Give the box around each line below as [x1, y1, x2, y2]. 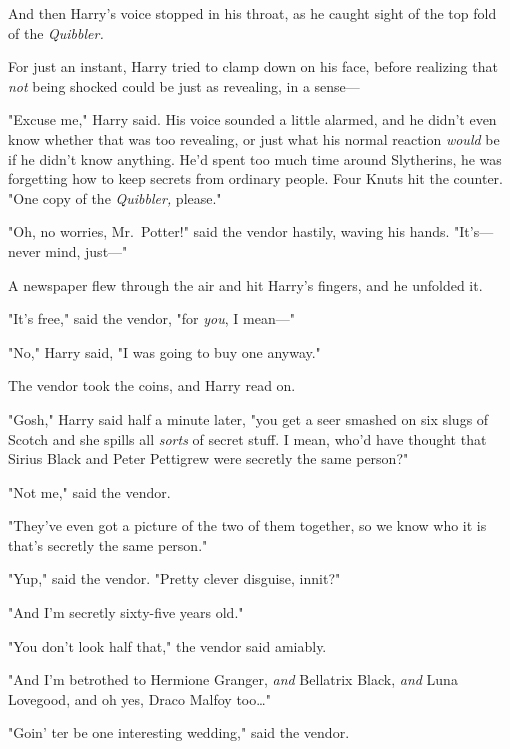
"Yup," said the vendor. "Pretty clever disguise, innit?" [8, 568, 341, 589]
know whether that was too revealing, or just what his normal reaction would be [8, 128, 500, 149]
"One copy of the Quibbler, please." [8, 187, 222, 208]
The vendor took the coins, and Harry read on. [8, 375, 296, 396]
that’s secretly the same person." [8, 534, 208, 555]
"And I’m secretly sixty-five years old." [8, 602, 244, 623]
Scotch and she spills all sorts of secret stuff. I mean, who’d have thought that [8, 428, 487, 449]
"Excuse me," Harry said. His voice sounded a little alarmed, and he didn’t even [8, 109, 497, 130]
